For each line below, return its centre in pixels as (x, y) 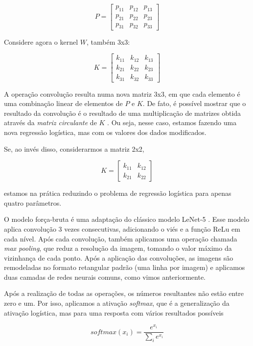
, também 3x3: (108, 41)
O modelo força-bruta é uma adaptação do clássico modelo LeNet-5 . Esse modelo (127, 219)
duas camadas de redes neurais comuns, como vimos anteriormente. (105, 277)
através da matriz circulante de (50, 122)
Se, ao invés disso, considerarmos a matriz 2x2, (74, 148)
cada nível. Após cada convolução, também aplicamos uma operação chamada (121, 238)
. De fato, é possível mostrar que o (194, 103)
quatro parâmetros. (33, 202)
